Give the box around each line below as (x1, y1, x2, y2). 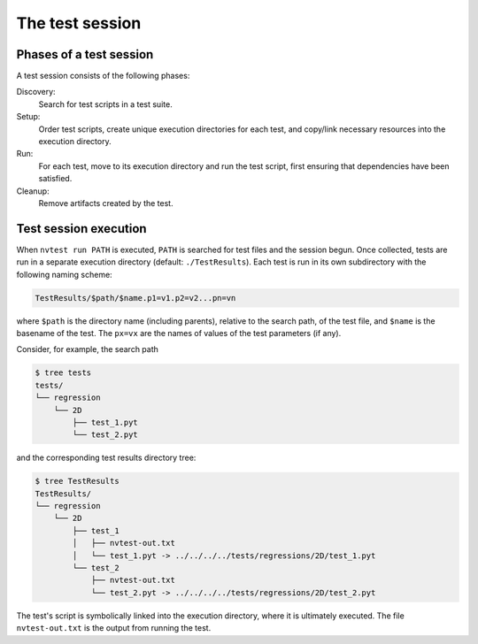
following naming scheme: (16, 269, 112, 280)
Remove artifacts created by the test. (38, 197, 173, 208)
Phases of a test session (16, 47, 154, 62)
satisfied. (38, 173, 73, 184)
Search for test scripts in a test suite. (38, 98, 173, 110)
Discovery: (16, 87, 57, 97)
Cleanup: (16, 186, 50, 196)
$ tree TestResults (35, 476, 119, 487)
